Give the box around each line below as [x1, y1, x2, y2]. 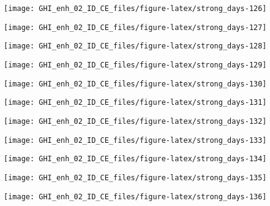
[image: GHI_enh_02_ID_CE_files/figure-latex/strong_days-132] [4, 116, 267, 126]
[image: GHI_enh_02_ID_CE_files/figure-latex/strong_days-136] [4, 192, 267, 201]
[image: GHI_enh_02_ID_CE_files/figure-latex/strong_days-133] [4, 135, 267, 145]
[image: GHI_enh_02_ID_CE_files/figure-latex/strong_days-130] [4, 79, 267, 88]
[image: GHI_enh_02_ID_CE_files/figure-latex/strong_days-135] [4, 173, 267, 182]
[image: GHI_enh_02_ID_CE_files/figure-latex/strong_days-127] [4, 23, 267, 32]
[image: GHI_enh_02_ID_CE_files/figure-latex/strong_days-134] [4, 154, 267, 164]
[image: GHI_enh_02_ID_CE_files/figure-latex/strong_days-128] [4, 42, 267, 51]
